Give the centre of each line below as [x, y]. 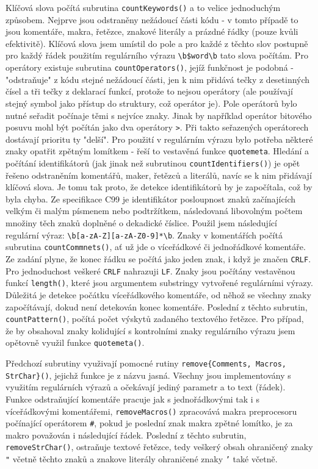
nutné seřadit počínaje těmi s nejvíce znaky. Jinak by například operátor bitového [159, 115]
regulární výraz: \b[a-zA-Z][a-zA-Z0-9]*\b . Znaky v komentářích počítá [144, 234]
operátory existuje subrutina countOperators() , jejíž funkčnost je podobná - [150, 67]
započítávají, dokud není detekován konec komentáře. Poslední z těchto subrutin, [157, 306]
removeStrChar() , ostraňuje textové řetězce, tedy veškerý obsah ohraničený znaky [159, 447]
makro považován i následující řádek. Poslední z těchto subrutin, [126, 435]
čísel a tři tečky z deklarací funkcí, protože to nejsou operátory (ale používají [149, 91]
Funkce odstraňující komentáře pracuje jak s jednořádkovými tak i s [132, 399]
